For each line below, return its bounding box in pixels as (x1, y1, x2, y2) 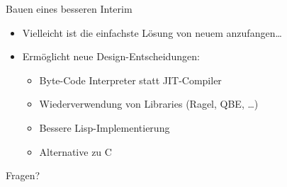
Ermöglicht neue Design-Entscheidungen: (22, 49, 200, 64)
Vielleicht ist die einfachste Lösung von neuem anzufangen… (22, 25, 282, 40)
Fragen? (6, 168, 40, 183)
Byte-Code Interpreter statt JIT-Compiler (39, 72, 222, 87)
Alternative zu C (39, 144, 112, 159)
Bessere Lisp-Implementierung (39, 120, 170, 135)
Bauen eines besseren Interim (6, 1, 133, 16)
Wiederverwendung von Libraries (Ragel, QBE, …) (39, 96, 259, 111)
